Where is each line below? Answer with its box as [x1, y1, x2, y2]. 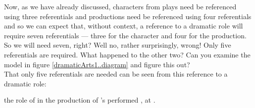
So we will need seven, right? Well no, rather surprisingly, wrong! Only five [4, 40, 231, 50]
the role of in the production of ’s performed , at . [4, 95, 155, 105]
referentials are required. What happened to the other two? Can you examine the [4, 49, 251, 59]
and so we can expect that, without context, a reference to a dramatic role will [4, 21, 243, 31]
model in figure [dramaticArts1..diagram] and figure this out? [4, 59, 190, 69]
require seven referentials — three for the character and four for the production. [4, 30, 247, 40]
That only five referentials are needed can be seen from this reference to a [4, 69, 228, 79]
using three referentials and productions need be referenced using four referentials [4, 11, 252, 21]
